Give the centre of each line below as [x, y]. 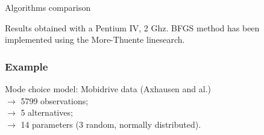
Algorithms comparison [48, 7]
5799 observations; [55, 100]
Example [27, 66]
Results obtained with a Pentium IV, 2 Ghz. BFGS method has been [132, 27]
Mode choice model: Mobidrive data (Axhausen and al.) [108, 89]
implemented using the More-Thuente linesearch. [95, 39]
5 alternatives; [47, 112]
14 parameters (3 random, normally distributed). [111, 124]
